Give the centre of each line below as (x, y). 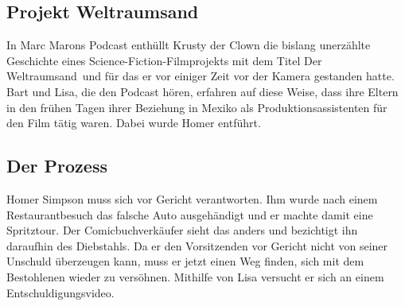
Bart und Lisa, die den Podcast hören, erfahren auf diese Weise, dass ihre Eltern (202, 91)
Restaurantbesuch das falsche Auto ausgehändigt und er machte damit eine (190, 214)
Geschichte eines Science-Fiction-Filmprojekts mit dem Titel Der (164, 60)
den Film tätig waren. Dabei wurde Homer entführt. (134, 123)
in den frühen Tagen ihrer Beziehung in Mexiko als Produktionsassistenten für (197, 107)
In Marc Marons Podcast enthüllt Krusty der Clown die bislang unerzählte (189, 45)
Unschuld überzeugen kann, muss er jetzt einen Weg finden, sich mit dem (185, 261)
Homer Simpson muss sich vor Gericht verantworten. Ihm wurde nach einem (192, 198)
